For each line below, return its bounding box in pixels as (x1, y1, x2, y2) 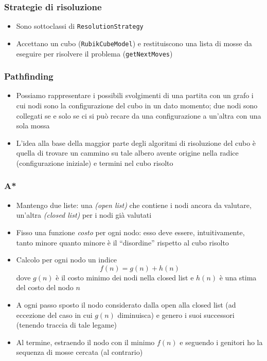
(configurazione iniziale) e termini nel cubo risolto (16, 157, 173, 168)
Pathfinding (4, 70, 54, 83)
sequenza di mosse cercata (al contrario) (16, 347, 143, 357)
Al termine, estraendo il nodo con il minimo (16, 336, 155, 347)
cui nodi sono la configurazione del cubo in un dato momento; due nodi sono (16, 100, 258, 110)
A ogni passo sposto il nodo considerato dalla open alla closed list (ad (16, 299, 236, 310)
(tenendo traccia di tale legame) (16, 319, 117, 330)
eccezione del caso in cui (16, 309, 93, 320)
